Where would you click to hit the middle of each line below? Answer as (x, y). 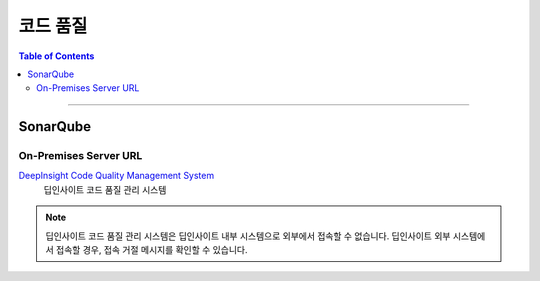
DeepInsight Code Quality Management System (116, 176)
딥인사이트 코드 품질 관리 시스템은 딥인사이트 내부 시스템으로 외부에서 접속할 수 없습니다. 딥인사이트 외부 (248, 236)
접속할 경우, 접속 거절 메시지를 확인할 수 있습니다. (151, 250)
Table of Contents (56, 56)
